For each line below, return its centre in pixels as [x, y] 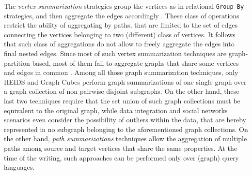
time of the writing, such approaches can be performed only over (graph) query [122, 157]
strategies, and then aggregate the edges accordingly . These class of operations [122, 15]
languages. [19, 167]
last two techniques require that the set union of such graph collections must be [122, 101]
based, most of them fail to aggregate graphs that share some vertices [135, 63]
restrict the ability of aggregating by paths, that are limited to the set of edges [121, 25]
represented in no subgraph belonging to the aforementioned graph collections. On [126, 129]
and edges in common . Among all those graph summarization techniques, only [121, 72]
